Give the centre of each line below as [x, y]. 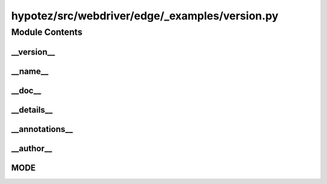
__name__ [30, 71]
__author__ [32, 148]
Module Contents [47, 32]
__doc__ [26, 90]
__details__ [32, 110]
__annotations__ [42, 129]
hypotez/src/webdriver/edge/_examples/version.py [145, 16]
